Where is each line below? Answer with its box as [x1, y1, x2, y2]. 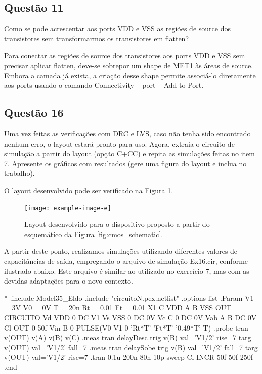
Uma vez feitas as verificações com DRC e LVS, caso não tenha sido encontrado [4, 128, 251, 138]
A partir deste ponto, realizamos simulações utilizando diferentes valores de [4, 246, 238, 256]
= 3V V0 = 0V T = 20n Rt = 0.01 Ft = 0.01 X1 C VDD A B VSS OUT [4, 302, 232, 313]
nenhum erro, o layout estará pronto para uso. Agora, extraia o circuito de [4, 138, 235, 149]
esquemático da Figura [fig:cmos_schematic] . [24, 228, 163, 239]
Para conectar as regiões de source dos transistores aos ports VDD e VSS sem [4, 50, 245, 61]
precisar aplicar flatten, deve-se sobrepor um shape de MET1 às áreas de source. [4, 60, 253, 70]
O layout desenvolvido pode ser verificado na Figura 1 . [4, 184, 173, 195]
